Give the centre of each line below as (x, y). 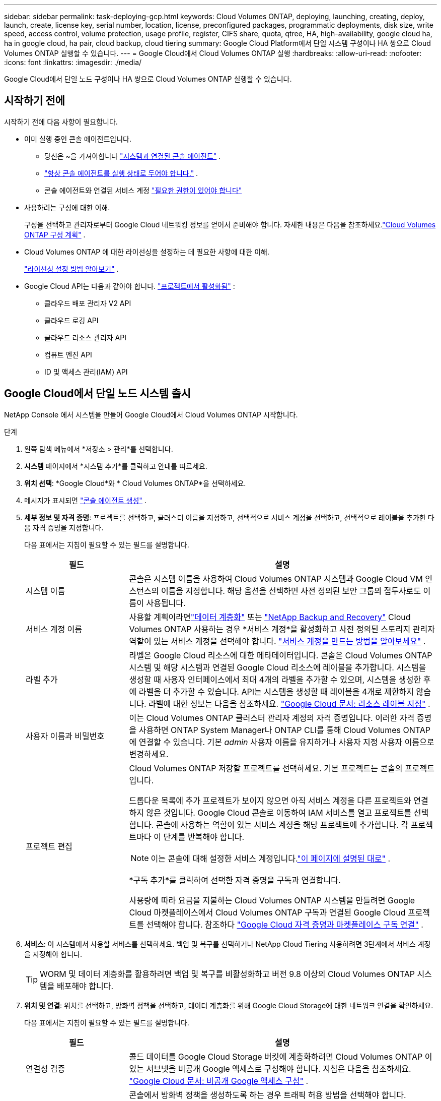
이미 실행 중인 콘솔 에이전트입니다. (78, 139)
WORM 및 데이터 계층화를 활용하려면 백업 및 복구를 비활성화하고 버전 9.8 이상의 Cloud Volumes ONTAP (227, 974)
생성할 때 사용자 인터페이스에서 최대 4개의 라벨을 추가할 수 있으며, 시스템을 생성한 (275, 679)
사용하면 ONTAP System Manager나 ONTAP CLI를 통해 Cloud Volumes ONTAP (285, 730)
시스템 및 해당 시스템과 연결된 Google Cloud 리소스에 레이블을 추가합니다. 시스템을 (278, 667)
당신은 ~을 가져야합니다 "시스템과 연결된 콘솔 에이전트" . (133, 156)
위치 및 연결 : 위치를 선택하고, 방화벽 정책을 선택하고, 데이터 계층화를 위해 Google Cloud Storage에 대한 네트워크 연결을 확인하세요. (229, 1005)
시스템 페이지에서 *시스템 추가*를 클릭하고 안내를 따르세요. (116, 466)
